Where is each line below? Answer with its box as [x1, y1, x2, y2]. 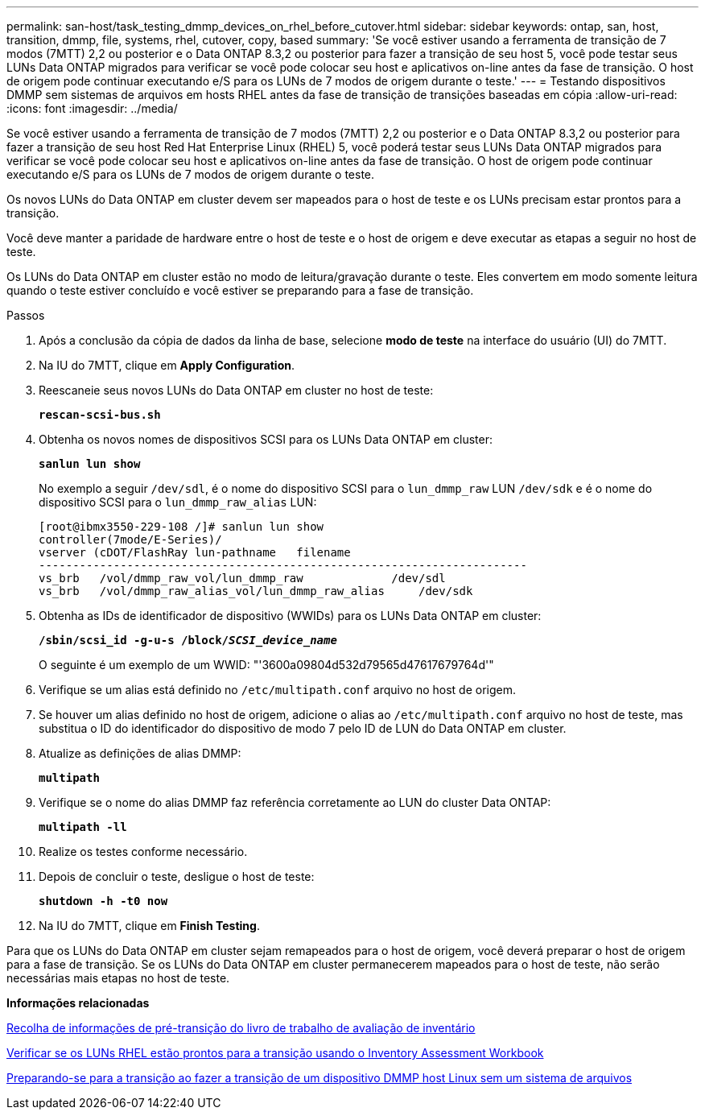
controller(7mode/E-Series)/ [39, 533, 222, 546]
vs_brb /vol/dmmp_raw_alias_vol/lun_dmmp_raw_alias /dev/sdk [39, 585, 473, 597]
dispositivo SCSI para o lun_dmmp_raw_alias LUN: [39, 495, 317, 509]
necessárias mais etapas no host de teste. [6, 971, 230, 985]
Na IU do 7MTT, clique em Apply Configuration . [39, 358, 295, 372]
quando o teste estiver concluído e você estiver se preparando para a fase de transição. [6, 283, 474, 297]
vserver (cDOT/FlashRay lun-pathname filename [39, 546, 351, 559]
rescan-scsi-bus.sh [39, 408, 161, 421]
